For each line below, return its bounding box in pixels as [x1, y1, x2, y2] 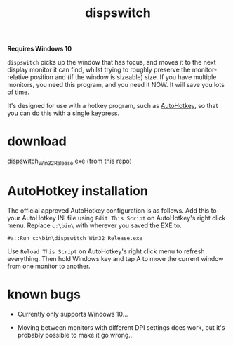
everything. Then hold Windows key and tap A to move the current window [7, 254, 224, 262]
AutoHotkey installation [7, 183, 149, 199]
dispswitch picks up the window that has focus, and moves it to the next [7, 58, 216, 67]
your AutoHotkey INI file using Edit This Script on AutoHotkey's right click [7, 213, 226, 222]
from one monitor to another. [7, 262, 91, 270]
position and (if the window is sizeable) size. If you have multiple [30, 73, 217, 81]
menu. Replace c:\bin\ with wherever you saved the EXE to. [7, 221, 182, 229]
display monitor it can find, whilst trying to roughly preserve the [7, 65, 191, 74]
